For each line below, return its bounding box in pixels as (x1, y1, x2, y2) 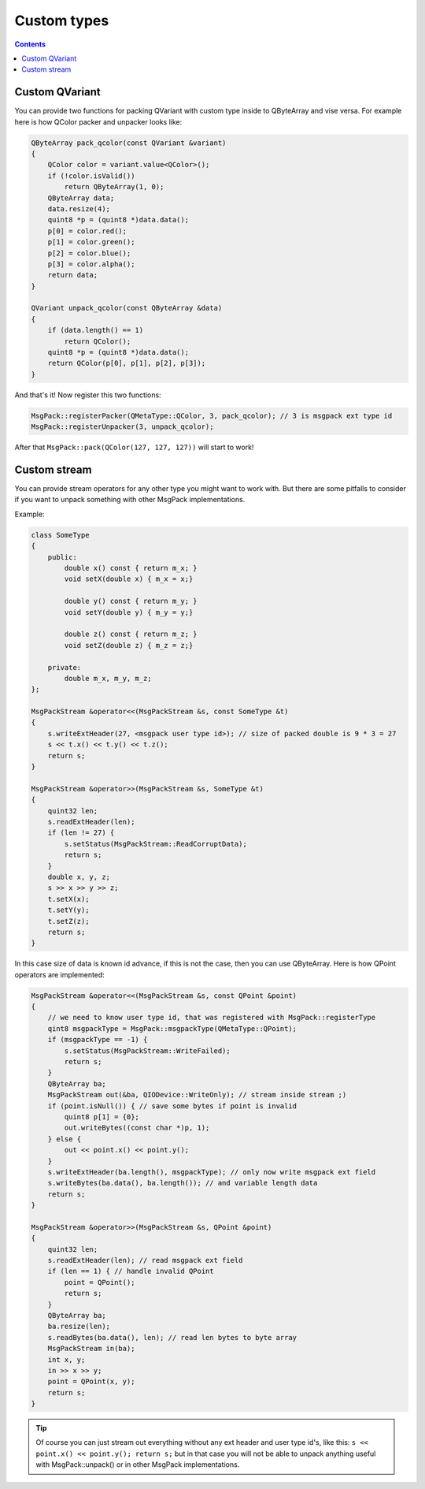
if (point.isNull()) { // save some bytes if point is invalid (47, 1101, 297, 1111)
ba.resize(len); (47, 1322, 110, 1331)
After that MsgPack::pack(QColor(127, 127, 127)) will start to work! (14, 442, 254, 452)
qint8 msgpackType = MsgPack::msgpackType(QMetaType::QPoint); (47, 1024, 297, 1033)
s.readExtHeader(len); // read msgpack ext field (47, 1256, 243, 1265)
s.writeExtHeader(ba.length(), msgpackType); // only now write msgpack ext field (47, 1167, 376, 1176)
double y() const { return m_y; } (64, 597, 198, 606)
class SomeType (31, 530, 90, 539)
